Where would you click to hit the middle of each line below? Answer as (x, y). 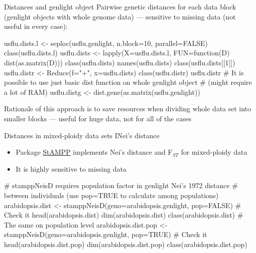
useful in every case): (36, 26)
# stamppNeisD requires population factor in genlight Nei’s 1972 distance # (121, 185)
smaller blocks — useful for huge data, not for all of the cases (98, 118)
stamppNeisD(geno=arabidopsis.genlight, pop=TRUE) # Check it (106, 234)
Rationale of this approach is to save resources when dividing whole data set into (128, 109)
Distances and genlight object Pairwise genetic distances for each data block (120, 6)
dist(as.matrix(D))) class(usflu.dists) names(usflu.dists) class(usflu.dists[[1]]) (120, 62)
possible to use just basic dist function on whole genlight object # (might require (128, 82)
